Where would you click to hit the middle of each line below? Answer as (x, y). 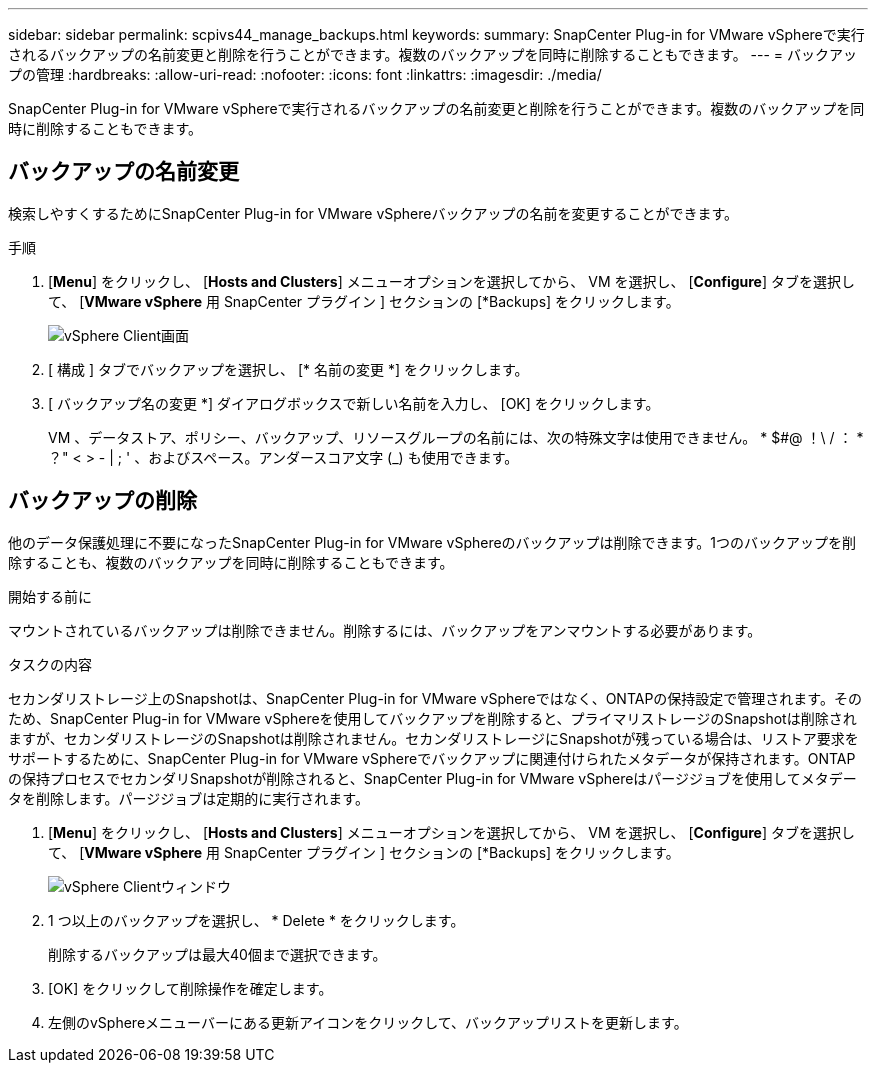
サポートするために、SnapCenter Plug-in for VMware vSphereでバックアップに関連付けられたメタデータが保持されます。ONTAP (432, 758)
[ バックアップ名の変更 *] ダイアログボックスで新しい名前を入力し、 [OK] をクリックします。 (354, 403)
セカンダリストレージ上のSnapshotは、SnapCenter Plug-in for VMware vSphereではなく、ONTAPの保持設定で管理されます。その (435, 698)
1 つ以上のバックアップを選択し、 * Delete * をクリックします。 (256, 920)
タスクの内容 (50, 664)
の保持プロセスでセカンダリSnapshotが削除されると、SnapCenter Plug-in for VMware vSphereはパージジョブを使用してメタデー (432, 778)
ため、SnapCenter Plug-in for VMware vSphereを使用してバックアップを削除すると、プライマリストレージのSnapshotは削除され (432, 718)
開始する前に (50, 596)
